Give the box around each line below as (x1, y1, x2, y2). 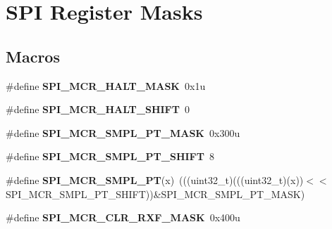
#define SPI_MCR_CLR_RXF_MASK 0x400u (6, 210, 240, 225)
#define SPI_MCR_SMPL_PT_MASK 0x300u (6, 125, 240, 140)
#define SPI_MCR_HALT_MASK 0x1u (6, 78, 206, 93)
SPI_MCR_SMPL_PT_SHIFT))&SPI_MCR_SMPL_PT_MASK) (6, 186, 305, 201)
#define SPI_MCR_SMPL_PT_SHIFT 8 (6, 149, 214, 164)
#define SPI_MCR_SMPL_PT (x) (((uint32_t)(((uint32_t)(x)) (6, 172, 304, 187)
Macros (6, 45, 60, 67)
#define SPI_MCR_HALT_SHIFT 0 (6, 102, 190, 117)
